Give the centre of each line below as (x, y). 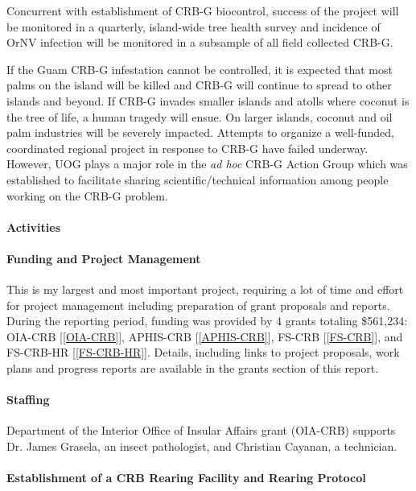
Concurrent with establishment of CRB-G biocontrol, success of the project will (203, 10)
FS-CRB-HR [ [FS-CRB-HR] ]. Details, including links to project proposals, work (203, 352)
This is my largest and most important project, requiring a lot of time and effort (205, 289)
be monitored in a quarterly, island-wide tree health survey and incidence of (194, 26)
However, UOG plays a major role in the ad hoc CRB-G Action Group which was (207, 164)
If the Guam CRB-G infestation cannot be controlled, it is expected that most (200, 69)
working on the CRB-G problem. (87, 195)
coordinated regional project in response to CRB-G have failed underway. (187, 148)
